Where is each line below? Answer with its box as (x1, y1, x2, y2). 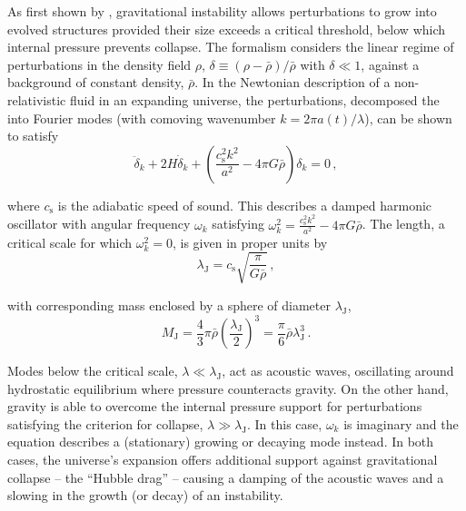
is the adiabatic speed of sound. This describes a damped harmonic (57, 195, 432, 214)
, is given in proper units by (172, 232, 328, 251)
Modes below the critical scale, (7, 361, 178, 379)
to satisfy (7, 126, 59, 145)
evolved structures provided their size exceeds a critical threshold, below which (7, 19, 446, 38)
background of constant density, (7, 73, 184, 92)
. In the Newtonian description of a (194, 73, 391, 92)
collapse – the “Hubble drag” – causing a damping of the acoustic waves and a (7, 467, 444, 486)
